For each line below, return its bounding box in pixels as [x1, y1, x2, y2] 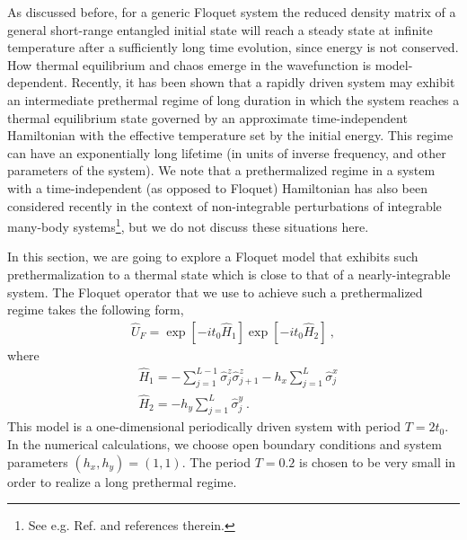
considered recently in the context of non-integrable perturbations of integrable [7, 196, 442, 215]
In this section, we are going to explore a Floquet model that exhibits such [7, 247, 419, 266]
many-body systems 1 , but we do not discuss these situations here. [7, 215, 369, 235]
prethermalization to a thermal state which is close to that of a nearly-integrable [7, 264, 451, 283]
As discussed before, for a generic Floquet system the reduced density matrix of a [7, 3, 456, 21]
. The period [181, 452, 251, 471]
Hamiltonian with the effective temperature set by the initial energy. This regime [7, 126, 454, 145]
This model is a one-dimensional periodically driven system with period [7, 417, 401, 436]
